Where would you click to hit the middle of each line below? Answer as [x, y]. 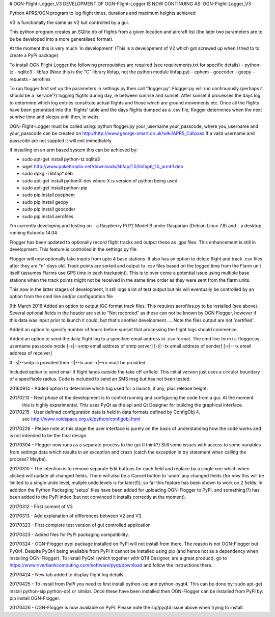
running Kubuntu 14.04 [33, 233]
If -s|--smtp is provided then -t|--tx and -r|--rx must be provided [77, 362]
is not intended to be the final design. [48, 436]
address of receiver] [31, 353]
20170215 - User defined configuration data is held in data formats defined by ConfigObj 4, [105, 412]
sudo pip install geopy [45, 202]
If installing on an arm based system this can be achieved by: [74, 150]
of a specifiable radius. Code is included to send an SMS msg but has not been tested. [100, 379]
